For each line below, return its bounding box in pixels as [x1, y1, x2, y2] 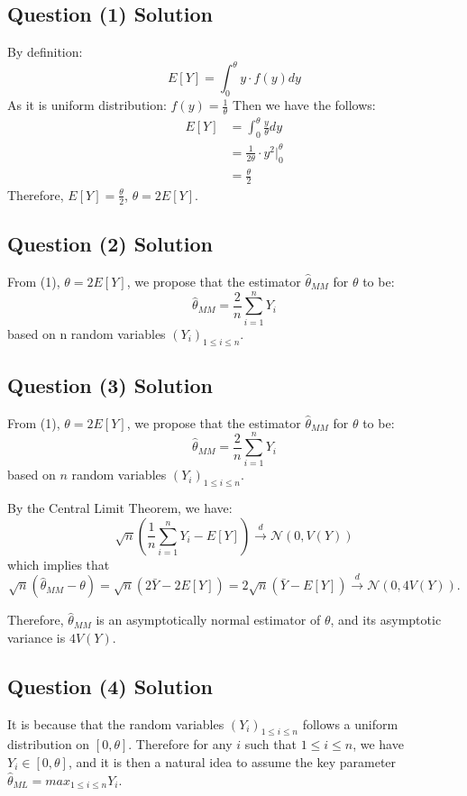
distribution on [7, 735, 90, 754]
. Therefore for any [128, 735, 233, 754]
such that [244, 735, 297, 754]
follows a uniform [302, 714, 398, 733]
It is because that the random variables [7, 714, 224, 733]
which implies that [7, 554, 110, 573]
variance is [7, 627, 66, 646]
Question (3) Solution [7, 371, 213, 398]
